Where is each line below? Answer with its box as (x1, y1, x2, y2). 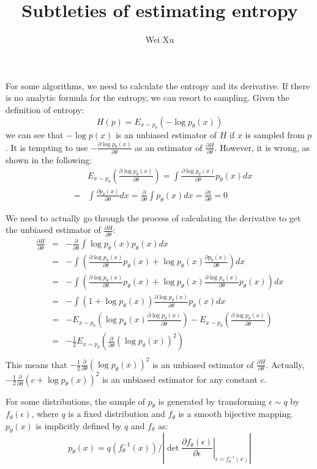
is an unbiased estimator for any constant (102, 372, 258, 385)
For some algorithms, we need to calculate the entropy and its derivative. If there (6, 79, 310, 92)
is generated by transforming (158, 394, 266, 407)
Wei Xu (145, 33, 174, 46)
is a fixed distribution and (68, 407, 165, 420)
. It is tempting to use (6, 141, 88, 153)
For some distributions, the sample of (6, 394, 146, 407)
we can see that (6, 128, 64, 141)
